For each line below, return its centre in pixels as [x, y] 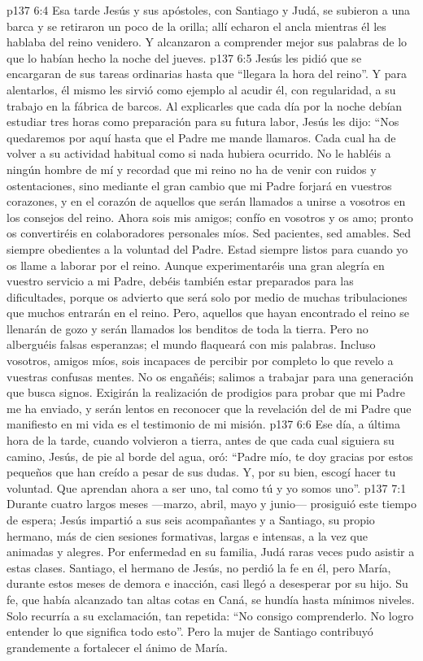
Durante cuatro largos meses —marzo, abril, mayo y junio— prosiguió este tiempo [212, 504]
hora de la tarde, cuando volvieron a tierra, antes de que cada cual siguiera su [201, 440]
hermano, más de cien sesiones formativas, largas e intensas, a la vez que [187, 535]
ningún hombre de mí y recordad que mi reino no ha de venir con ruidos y [192, 169]
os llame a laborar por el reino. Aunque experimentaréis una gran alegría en [196, 265]
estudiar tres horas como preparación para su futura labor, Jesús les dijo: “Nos [203, 122]
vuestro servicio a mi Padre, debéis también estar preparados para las [180, 281]
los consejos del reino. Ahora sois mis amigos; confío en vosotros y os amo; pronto [210, 217]
